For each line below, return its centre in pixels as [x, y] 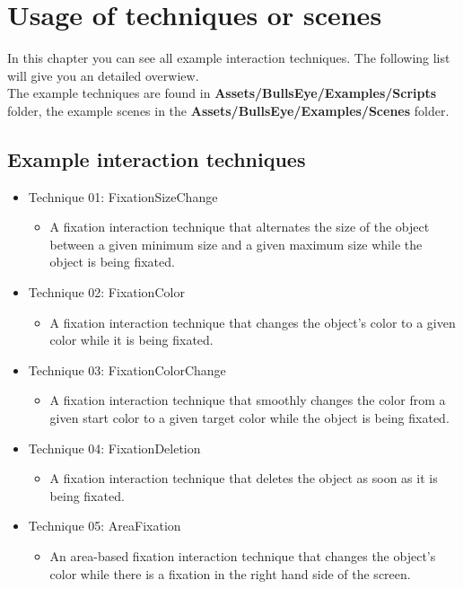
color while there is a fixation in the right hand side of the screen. [230, 573]
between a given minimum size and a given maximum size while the [236, 244]
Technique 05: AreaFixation [105, 526]
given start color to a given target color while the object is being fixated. [249, 418]
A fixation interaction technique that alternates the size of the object [240, 227]
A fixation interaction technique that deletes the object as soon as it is [244, 478]
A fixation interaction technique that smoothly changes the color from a [248, 400]
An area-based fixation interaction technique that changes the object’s [243, 556]
